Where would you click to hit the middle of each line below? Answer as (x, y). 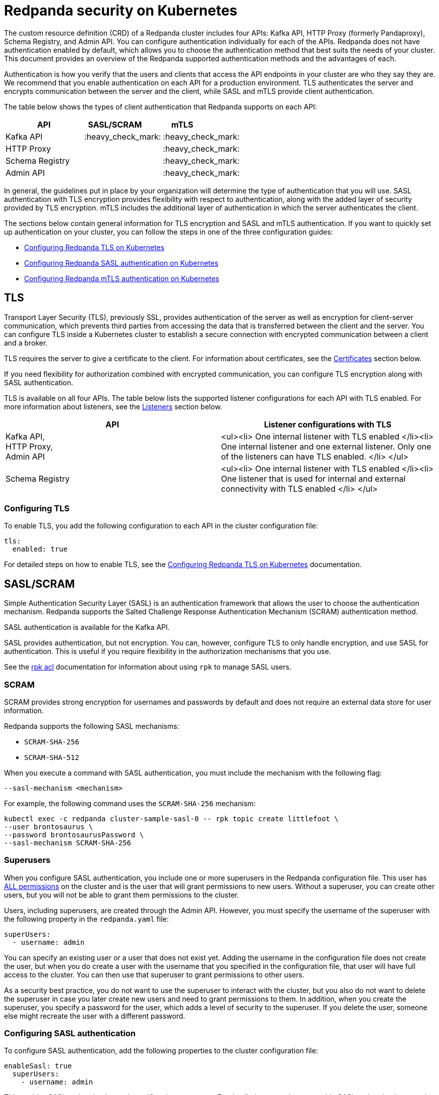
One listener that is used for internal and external (313, 478)
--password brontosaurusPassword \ (74, 835)
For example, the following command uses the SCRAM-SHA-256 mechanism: (130, 803)
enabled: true (40, 549)
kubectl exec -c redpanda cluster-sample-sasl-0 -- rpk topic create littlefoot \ (171, 818)
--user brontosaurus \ (49, 827)
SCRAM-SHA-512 (52, 757)
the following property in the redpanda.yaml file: (86, 919)
